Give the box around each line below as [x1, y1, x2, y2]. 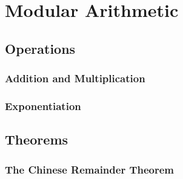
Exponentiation [5, 98, 81, 113]
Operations [5, 39, 76, 57]
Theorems [5, 130, 68, 149]
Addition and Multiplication [5, 71, 145, 86]
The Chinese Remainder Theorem [5, 161, 175, 177]
